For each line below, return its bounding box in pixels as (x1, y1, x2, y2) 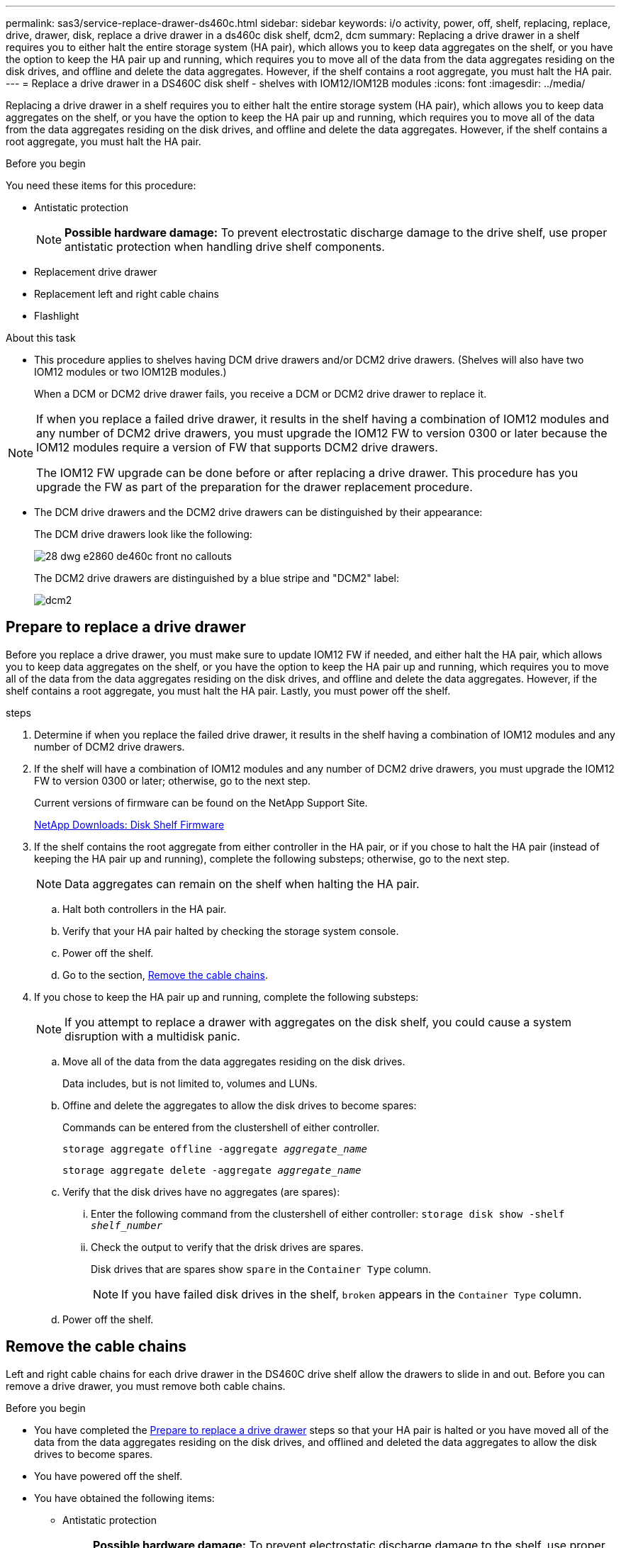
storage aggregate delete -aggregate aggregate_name (62, 1164, 362, 1176)
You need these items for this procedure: (6, 179, 196, 191)
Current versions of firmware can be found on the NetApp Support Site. (34, 796, 368, 809)
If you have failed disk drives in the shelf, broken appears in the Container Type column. (121, 1286, 582, 1301)
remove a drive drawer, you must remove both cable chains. (6, 1379, 286, 1392)
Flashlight (34, 310, 79, 322)
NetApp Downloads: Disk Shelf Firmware (34, 818, 225, 831)
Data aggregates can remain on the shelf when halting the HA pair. (65, 876, 420, 891)
